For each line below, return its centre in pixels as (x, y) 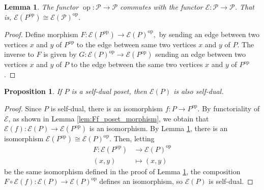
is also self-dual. (198, 91)
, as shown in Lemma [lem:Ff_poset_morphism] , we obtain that (109, 118)
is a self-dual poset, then (109, 91)
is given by (60, 54)
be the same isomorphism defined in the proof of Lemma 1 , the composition (122, 171)
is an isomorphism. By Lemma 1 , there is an (158, 128)
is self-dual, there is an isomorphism (107, 108)
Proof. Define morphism (41, 34)
